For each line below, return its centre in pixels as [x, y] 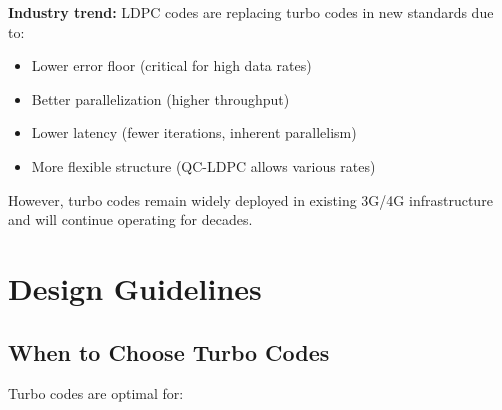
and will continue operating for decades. [130, 219]
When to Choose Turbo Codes [169, 351]
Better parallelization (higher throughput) [160, 98]
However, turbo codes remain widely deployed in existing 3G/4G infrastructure [250, 199]
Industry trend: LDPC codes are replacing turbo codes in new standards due [251, 12]
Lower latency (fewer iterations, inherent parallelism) [194, 132]
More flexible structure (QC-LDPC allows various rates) [203, 165]
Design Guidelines [135, 287]
